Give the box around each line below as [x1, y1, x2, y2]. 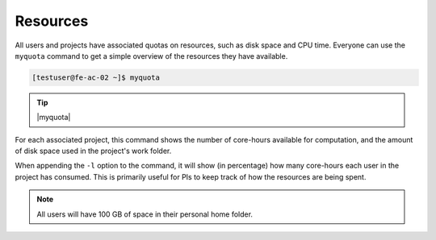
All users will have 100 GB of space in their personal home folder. [36, 209, 254, 219]
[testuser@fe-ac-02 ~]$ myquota [31, 72, 161, 82]
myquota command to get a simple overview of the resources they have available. [15, 51, 288, 60]
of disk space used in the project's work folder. [15, 146, 172, 156]
